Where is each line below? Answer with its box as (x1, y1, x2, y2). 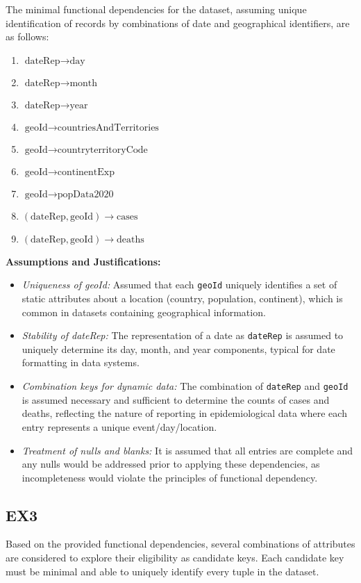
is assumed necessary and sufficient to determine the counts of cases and (22, 392, 330, 407)
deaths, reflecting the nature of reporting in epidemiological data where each (22, 406, 347, 420)
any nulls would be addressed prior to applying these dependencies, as (22, 457, 320, 471)
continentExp (57, 167, 115, 177)
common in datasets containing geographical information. (22, 304, 266, 319)
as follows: (6, 29, 49, 44)
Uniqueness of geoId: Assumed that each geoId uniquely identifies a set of (22, 277, 337, 292)
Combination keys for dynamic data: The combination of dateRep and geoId (22, 379, 349, 393)
